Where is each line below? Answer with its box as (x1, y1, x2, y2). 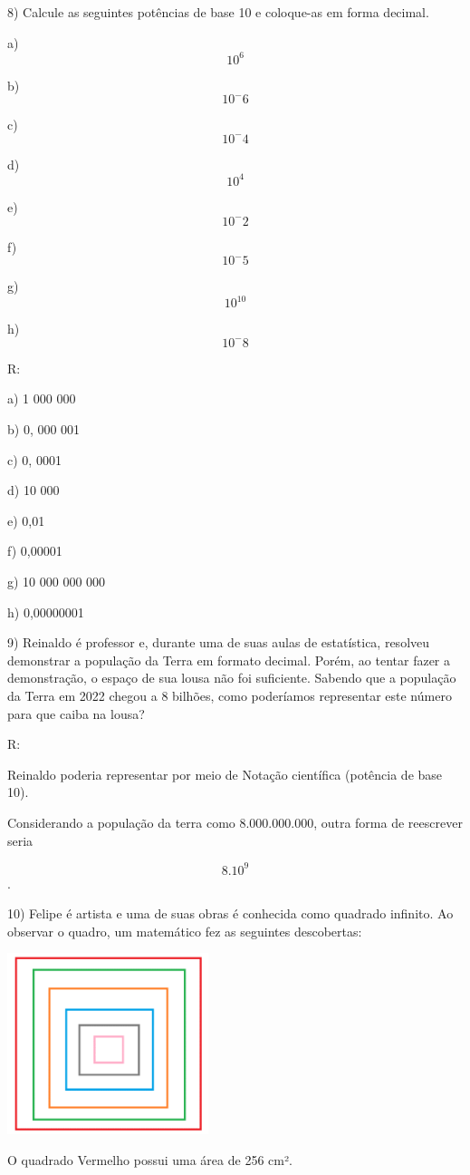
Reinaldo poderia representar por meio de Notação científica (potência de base (7, 764, 443, 783)
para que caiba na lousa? (7, 704, 145, 723)
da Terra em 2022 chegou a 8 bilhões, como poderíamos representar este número (7, 685, 452, 704)
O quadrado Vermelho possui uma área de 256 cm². (7, 1150, 293, 1169)
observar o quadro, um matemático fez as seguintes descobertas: (7, 921, 362, 940)
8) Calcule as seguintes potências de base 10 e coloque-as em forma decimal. (7, 3, 429, 21)
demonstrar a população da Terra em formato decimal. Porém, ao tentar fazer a (7, 650, 451, 669)
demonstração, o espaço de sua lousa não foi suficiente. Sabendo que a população (7, 668, 456, 687)
